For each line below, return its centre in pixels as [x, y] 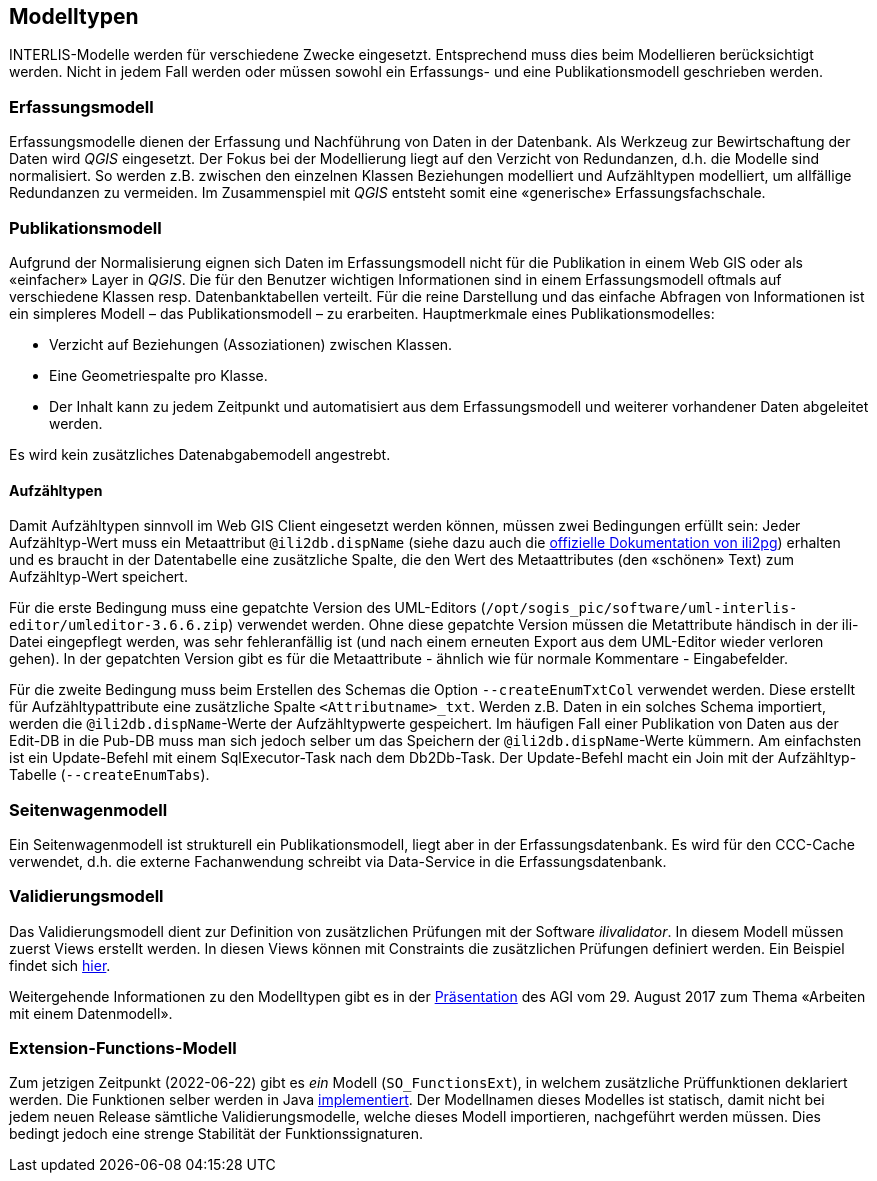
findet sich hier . [60, 965]
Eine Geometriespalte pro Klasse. [158, 375]
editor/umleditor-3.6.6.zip [119, 625]
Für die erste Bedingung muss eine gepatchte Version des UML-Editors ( [247, 608]
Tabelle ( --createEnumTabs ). [109, 775]
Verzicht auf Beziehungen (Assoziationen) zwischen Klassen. [251, 344]
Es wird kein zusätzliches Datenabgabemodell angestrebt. [200, 454]
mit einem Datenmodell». [91, 1013]
